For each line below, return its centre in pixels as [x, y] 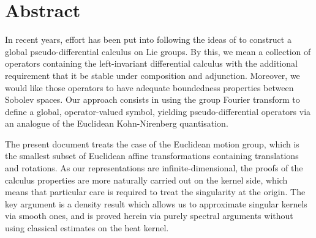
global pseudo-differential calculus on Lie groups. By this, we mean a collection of [158, 51]
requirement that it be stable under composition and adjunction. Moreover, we [152, 75]
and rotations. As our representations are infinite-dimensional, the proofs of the [154, 168]
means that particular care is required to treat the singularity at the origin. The [155, 192]
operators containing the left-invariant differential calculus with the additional [151, 63]
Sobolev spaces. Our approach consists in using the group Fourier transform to [152, 99]
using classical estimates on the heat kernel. [87, 228]
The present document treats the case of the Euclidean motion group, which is [152, 143]
